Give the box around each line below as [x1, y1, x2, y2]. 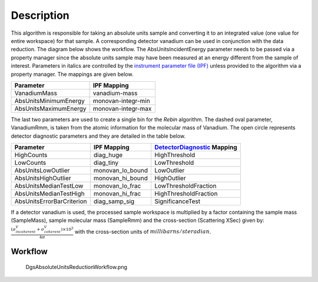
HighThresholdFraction [154, 190, 218, 198]
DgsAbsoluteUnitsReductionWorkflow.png [25, 263, 128, 270]
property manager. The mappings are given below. [11, 71, 134, 78]
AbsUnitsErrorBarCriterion [14, 197, 88, 205]
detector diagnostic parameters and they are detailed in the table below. [11, 132, 185, 140]
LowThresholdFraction [154, 182, 217, 190]
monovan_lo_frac [93, 182, 141, 190]
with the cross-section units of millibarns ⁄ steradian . [74, 228, 211, 235]
